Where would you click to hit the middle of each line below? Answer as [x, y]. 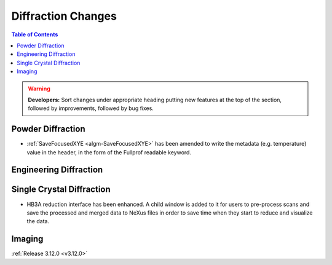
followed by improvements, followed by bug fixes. [91, 108]
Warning [39, 89]
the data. [38, 221]
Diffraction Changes [64, 16]
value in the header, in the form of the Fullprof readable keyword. [109, 152]
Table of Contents [35, 34]
